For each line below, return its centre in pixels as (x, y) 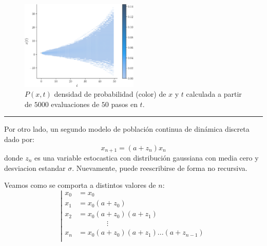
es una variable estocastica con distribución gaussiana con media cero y (147, 157)
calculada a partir (214, 94)
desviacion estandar (35, 168)
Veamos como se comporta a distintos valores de (80, 185)
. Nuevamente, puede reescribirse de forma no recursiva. (160, 168)
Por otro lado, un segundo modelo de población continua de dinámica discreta (127, 129)
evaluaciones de (75, 104)
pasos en (124, 104)
